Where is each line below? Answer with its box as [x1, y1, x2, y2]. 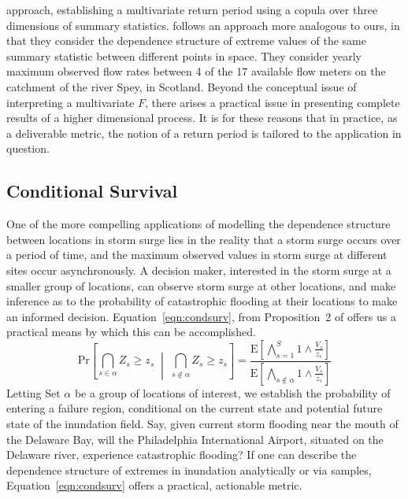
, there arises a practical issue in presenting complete [144, 94, 400, 110]
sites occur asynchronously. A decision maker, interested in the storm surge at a [6, 261, 391, 278]
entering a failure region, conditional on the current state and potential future [6, 400, 383, 416]
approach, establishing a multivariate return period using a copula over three [6, 2, 378, 17]
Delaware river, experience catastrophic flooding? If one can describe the [6, 446, 357, 463]
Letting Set [6, 384, 61, 401]
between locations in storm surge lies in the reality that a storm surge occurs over [6, 231, 401, 247]
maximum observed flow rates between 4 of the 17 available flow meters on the [6, 63, 386, 79]
